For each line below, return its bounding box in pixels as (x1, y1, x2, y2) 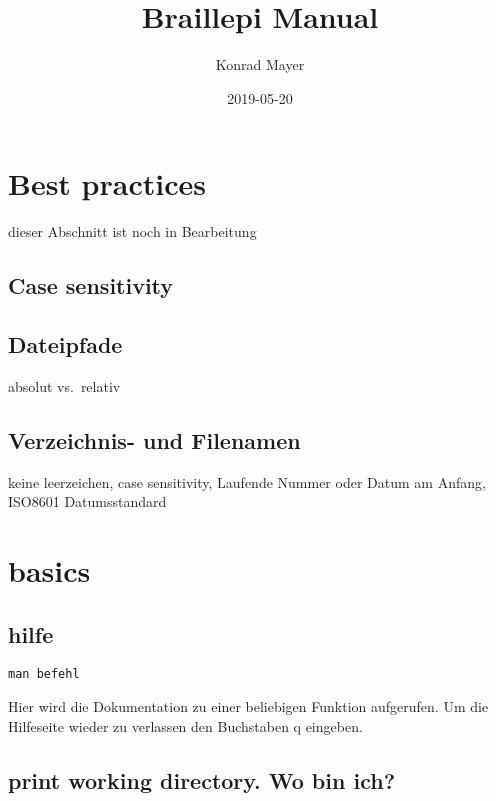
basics (8, 550, 91, 590)
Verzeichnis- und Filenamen (8, 424, 301, 455)
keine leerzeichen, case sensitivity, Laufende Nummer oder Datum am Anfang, (8, 471, 486, 492)
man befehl (8, 667, 80, 682)
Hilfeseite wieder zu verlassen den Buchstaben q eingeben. (8, 715, 363, 736)
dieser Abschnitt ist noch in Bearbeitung (8, 221, 257, 242)
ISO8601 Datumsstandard (8, 491, 167, 512)
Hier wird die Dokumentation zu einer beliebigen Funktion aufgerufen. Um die (8, 696, 489, 717)
